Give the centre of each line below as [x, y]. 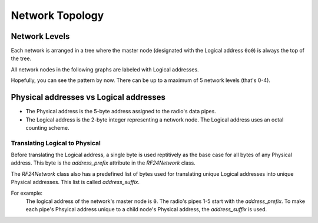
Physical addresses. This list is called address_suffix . [75, 182]
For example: [27, 193]
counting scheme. [47, 127]
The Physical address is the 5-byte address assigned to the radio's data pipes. [121, 112]
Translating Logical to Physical [56, 143]
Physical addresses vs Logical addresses [88, 97]
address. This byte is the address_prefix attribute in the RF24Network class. [103, 163]
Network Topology [57, 15]
